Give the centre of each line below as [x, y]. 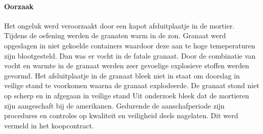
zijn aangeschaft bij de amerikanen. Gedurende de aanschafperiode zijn [114, 105]
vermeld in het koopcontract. [49, 125]
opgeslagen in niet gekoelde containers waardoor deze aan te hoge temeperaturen [130, 45]
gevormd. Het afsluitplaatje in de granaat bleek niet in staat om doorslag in [122, 75]
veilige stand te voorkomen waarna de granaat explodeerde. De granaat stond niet [132, 85]
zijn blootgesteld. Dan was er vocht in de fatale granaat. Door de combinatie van [130, 55]
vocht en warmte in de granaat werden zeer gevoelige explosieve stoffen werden [127, 65]
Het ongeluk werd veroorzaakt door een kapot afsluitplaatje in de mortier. [119, 25]
